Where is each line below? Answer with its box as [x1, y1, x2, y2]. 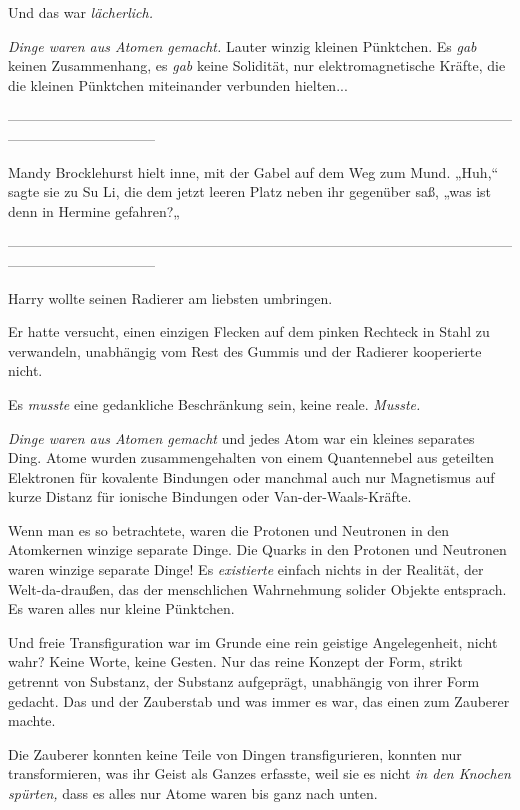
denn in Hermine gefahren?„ [8, 200, 180, 221]
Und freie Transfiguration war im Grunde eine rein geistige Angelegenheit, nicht [8, 631, 498, 652]
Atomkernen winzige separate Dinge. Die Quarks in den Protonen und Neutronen [8, 539, 507, 560]
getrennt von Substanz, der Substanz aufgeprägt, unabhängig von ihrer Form [8, 671, 480, 692]
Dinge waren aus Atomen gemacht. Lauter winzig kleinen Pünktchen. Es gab [8, 35, 477, 56]
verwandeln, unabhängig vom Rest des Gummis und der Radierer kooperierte [8, 340, 482, 361]
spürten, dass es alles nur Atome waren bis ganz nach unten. [8, 783, 378, 803]
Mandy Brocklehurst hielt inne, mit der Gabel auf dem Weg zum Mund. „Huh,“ [8, 161, 499, 182]
